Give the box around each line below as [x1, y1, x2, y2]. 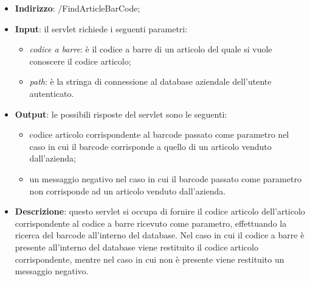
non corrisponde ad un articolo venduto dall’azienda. [29, 184, 226, 197]
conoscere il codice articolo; [29, 54, 131, 67]
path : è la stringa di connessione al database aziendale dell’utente [29, 75, 272, 88]
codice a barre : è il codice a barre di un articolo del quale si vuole [29, 43, 272, 55]
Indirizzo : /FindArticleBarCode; [15, 2, 140, 14]
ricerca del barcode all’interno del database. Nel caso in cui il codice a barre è [15, 229, 305, 241]
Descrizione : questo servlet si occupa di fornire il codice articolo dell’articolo [15, 205, 305, 218]
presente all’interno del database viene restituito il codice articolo [15, 240, 258, 253]
